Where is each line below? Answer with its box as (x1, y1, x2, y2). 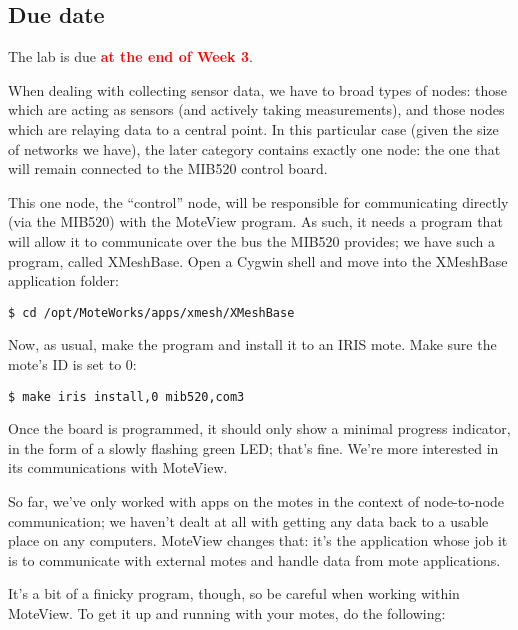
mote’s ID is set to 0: (8, 353, 137, 374)
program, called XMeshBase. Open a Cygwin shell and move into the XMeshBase (8, 250, 508, 271)
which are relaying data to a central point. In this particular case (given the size (8, 118, 499, 139)
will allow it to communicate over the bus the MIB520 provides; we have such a (8, 230, 495, 251)
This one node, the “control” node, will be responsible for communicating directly (8, 191, 509, 212)
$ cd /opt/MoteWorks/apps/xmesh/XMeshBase (8, 305, 295, 320)
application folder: (8, 270, 119, 291)
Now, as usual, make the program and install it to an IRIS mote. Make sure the (8, 334, 497, 355)
